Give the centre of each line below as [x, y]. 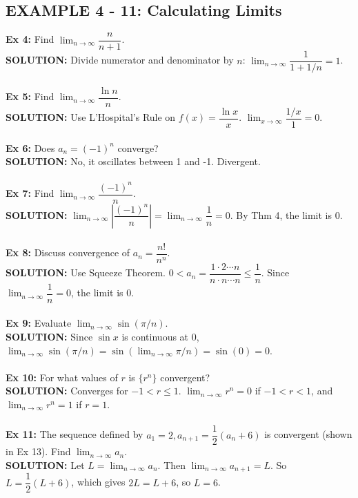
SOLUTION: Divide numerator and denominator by [120, 60]
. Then [172, 465]
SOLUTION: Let [45, 465]
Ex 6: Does [30, 147]
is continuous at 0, [160, 336]
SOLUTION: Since [49, 336]
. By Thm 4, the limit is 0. [286, 214]
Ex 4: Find [30, 39]
